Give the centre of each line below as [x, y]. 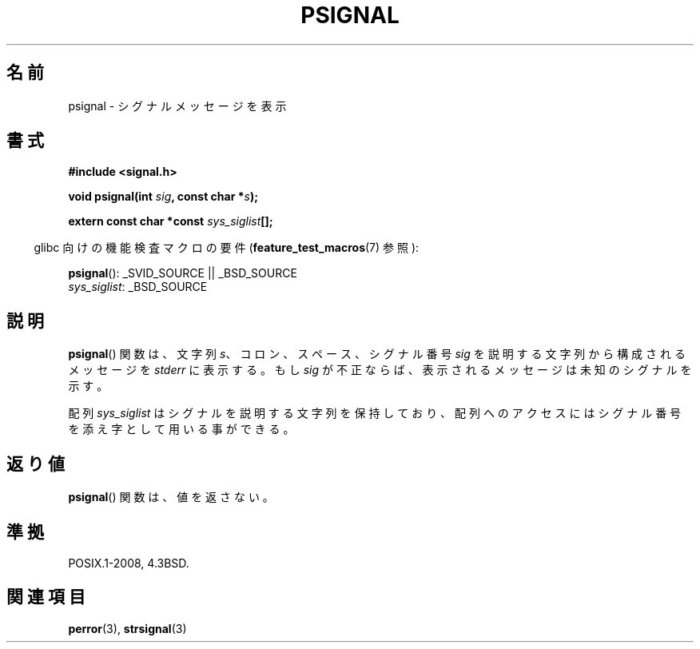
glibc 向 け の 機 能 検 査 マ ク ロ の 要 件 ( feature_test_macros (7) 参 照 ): [227, 248]
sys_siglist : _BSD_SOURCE [138, 287]
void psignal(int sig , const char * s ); [163, 197]
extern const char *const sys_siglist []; [171, 221]
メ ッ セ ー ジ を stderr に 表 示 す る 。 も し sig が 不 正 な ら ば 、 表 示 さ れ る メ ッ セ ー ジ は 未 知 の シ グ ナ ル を [380, 370]
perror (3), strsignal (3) [127, 628]
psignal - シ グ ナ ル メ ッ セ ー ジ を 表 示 [177, 106]
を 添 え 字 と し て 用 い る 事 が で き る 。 [181, 429]
